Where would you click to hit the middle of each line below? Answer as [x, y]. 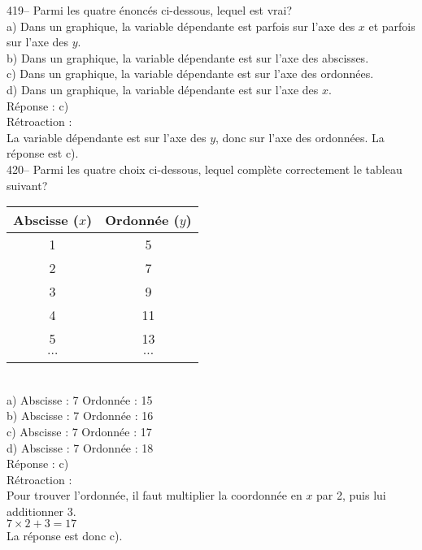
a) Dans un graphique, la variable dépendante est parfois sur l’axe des [181, 26]
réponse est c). [43, 153]
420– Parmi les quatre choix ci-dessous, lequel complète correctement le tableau [204, 169]
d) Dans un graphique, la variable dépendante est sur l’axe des [163, 89]
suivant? [27, 185]
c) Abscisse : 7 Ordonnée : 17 [79, 431]
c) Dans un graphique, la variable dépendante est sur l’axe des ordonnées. [190, 74]
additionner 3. [41, 511]
